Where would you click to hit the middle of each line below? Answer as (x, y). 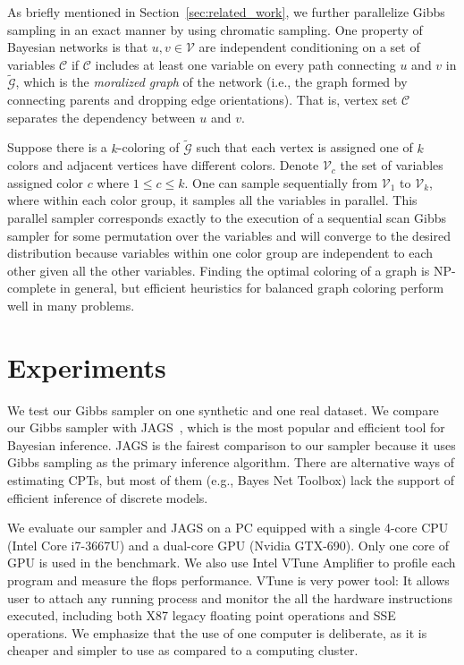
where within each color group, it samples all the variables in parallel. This (212, 200)
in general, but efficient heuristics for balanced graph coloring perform (252, 288)
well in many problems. (71, 305)
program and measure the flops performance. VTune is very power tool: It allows (228, 580)
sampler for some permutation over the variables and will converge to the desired (229, 235)
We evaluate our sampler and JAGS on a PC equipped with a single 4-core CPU (228, 528)
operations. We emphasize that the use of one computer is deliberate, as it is (217, 632)
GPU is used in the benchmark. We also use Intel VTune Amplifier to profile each (232, 563)
